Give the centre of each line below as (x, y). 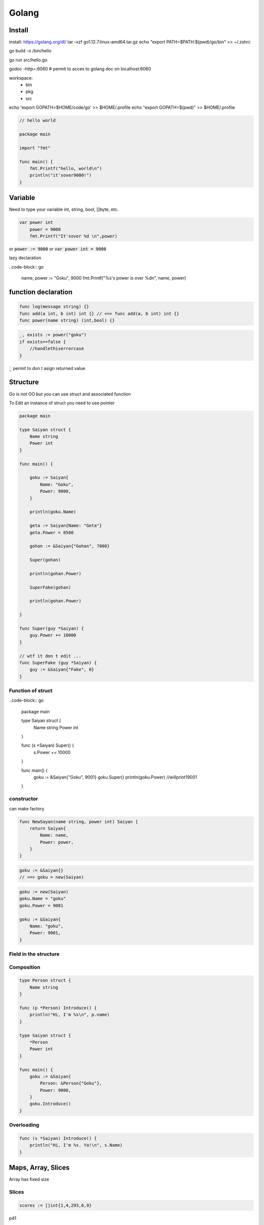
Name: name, (54, 835)
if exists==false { (43, 342)
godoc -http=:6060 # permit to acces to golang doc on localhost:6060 (80, 69)
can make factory (27, 808)
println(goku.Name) (53, 512)
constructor (23, 799)
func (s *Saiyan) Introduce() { (58, 1139)
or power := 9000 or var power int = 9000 (58, 249)
